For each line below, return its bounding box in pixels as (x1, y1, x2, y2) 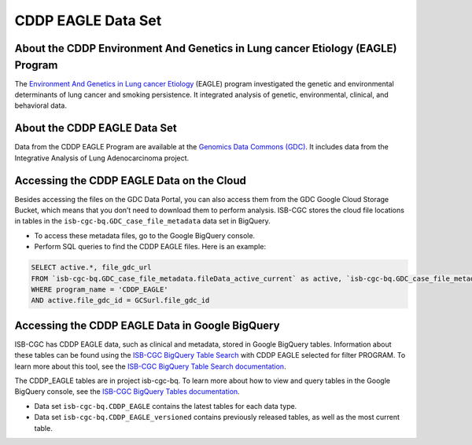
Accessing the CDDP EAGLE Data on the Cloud (14, 174, 247, 187)
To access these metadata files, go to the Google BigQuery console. (34, 230, 256, 240)
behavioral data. (14, 101, 67, 110)
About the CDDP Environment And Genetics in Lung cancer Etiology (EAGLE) (14, 42, 397, 55)
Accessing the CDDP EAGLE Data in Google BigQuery (14, 318, 280, 332)
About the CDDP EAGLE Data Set (14, 122, 177, 135)
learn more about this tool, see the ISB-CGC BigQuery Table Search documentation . (14, 362, 286, 371)
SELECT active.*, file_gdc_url (31, 263, 153, 272)
